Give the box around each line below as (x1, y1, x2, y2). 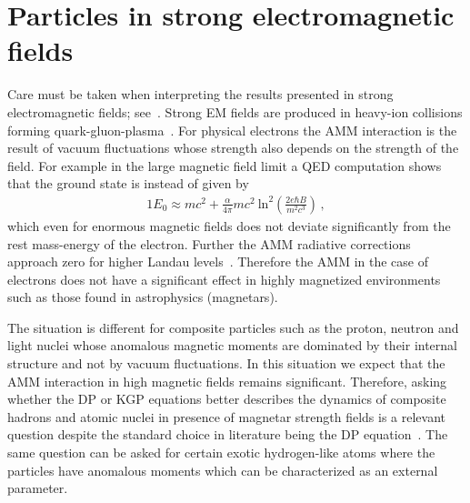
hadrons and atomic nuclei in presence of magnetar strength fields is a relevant (7, 407, 446, 426)
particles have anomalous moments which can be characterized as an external (7, 460, 438, 479)
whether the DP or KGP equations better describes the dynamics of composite (7, 389, 446, 408)
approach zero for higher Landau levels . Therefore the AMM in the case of (7, 252, 428, 271)
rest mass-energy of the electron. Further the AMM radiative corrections (7, 234, 411, 253)
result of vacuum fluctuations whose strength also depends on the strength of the (7, 138, 459, 157)
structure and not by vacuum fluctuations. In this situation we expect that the (7, 354, 445, 373)
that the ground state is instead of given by (7, 174, 249, 193)
